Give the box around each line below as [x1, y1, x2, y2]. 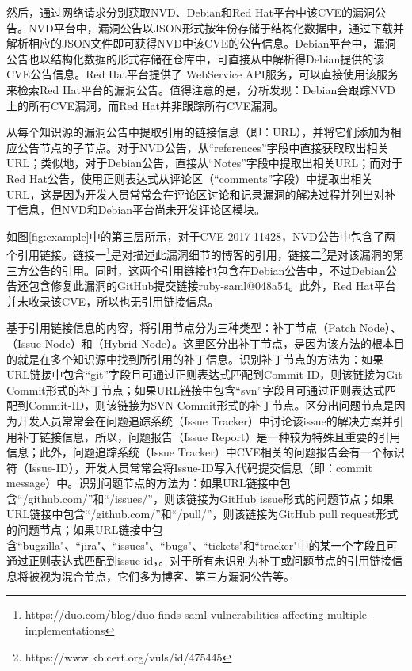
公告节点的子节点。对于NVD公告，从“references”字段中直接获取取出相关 [17, 139, 389, 155]
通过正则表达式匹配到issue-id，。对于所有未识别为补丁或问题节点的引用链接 [6, 552, 392, 569]
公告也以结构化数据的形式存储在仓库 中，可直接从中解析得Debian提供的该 [6, 50, 385, 67]
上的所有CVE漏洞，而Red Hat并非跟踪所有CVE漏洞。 [6, 97, 284, 113]
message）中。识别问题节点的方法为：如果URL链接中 [6, 475, 280, 491]
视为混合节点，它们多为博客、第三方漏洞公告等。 [39, 567, 295, 584]
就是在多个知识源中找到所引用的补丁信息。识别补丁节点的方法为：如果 [17, 350, 383, 367]
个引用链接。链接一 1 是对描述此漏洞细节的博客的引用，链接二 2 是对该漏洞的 [6, 244, 393, 262]
